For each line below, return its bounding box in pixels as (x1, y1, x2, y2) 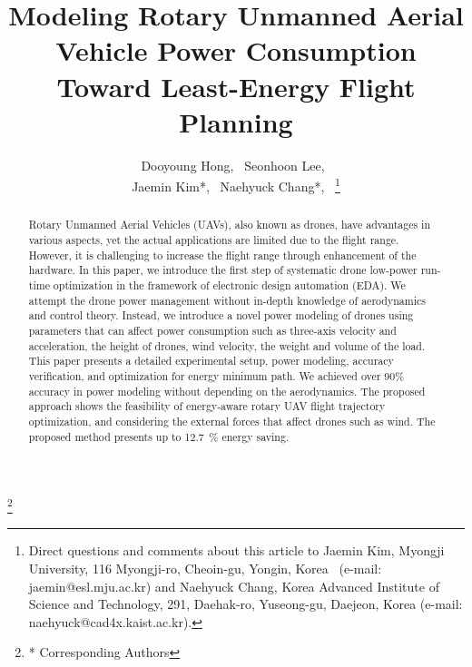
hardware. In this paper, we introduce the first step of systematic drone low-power (28, 262, 418, 278)
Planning (179, 103, 293, 140)
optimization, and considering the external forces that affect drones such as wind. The (28, 413, 436, 428)
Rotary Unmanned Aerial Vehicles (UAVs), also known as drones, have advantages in (28, 217, 431, 232)
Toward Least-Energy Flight (56, 67, 416, 104)
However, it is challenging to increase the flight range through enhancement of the (28, 247, 417, 262)
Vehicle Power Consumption (55, 32, 417, 69)
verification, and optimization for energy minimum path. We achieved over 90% (28, 368, 405, 383)
